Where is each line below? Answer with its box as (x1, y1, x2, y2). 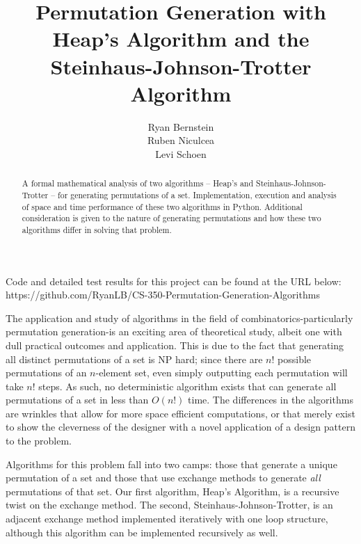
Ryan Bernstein (147, 119, 214, 134)
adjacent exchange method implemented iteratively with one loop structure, (6, 511, 328, 526)
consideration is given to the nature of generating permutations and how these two (22, 212, 321, 224)
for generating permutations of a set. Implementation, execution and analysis (58, 189, 337, 200)
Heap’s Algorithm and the (52, 24, 310, 53)
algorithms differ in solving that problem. (22, 223, 172, 235)
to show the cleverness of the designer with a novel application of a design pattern (6, 419, 355, 434)
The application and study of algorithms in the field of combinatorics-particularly (6, 310, 353, 325)
